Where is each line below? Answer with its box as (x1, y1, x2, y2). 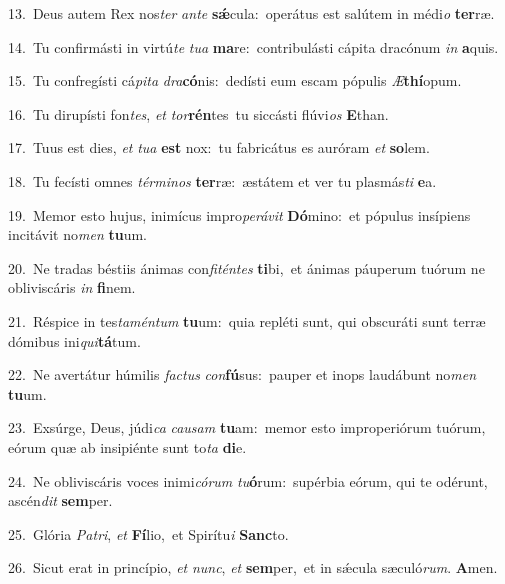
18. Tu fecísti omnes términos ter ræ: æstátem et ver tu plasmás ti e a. (8, 170, 437, 191)
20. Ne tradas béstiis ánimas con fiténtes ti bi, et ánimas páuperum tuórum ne (8, 257, 485, 278)
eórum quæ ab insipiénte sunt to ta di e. (8, 436, 247, 457)
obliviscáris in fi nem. (8, 277, 136, 298)
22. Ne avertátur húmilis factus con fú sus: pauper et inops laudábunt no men (8, 364, 477, 385)
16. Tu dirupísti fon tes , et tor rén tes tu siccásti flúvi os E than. (8, 103, 389, 124)
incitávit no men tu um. (8, 224, 148, 245)
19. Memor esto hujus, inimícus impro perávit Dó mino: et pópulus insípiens (8, 204, 471, 225)
